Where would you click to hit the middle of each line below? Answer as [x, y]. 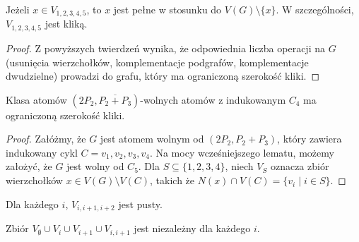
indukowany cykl [42, 152]
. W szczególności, [315, 9]
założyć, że [29, 166]
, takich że [172, 180]
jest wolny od [95, 166]
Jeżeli [18, 9]
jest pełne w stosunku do [167, 9]
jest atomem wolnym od [152, 139]
